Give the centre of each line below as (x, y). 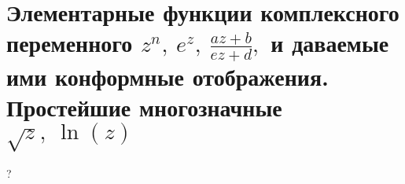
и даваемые (330, 43)
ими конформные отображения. (168, 77)
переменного (70, 43)
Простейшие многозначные (144, 107)
